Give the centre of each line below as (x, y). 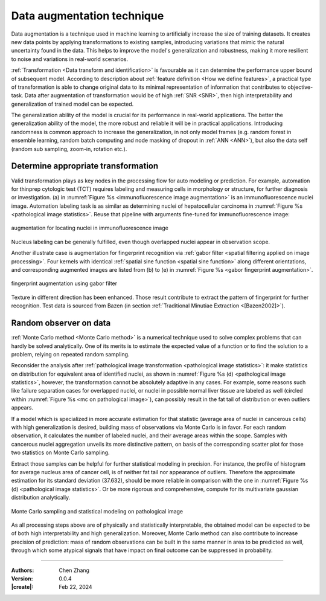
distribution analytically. (41, 498)
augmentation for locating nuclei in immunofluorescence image (90, 228)
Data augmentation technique (88, 16)
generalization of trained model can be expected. (72, 104)
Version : (22, 578)
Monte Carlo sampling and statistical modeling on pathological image (97, 511)
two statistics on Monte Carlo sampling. (60, 452)
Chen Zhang (74, 570)
